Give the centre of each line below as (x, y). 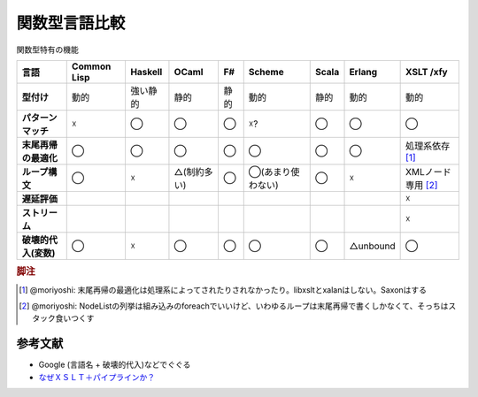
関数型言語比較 (71, 23)
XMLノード (428, 172)
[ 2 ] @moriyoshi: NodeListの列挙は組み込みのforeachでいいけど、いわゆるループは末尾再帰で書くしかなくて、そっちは (234, 306)
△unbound (372, 246)
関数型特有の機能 (47, 50)
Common (91, 66)
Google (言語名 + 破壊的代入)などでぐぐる (115, 365)
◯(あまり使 (274, 172)
